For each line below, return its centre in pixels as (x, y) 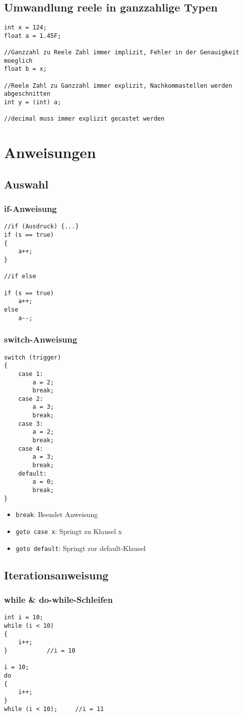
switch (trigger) (33, 357)
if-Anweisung (31, 209)
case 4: (31, 448)
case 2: (31, 399)
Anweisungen (50, 152)
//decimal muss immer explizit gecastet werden (84, 119)
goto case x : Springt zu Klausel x (69, 531)
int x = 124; (25, 28)
